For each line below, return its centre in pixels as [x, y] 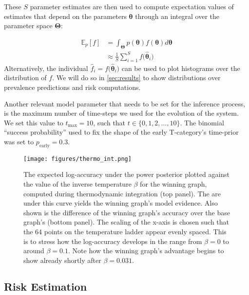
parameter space [28, 26]
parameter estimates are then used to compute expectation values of [132, 6]
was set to [19, 142]
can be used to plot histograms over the [181, 68]
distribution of [25, 78]
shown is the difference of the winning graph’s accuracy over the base [127, 212]
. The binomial [202, 122]
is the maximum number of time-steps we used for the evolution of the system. [121, 113]
